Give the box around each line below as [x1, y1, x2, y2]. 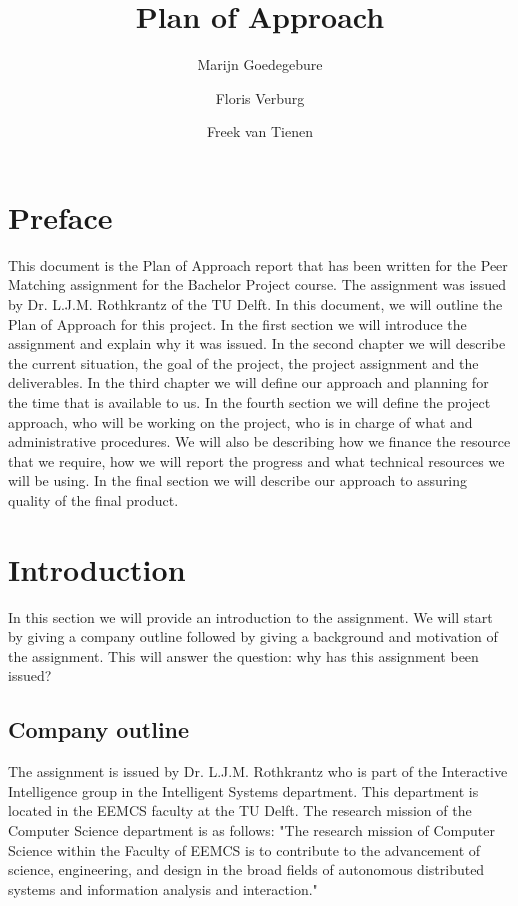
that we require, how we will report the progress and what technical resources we [8, 450, 505, 471]
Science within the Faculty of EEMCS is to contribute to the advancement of [8, 839, 481, 860]
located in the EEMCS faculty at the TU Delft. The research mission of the [8, 800, 472, 821]
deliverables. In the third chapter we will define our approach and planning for [8, 372, 489, 393]
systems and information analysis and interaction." [8, 878, 318, 899]
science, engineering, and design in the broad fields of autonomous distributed [8, 859, 485, 880]
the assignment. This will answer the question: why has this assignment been [8, 645, 479, 666]
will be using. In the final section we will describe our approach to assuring [8, 470, 468, 491]
